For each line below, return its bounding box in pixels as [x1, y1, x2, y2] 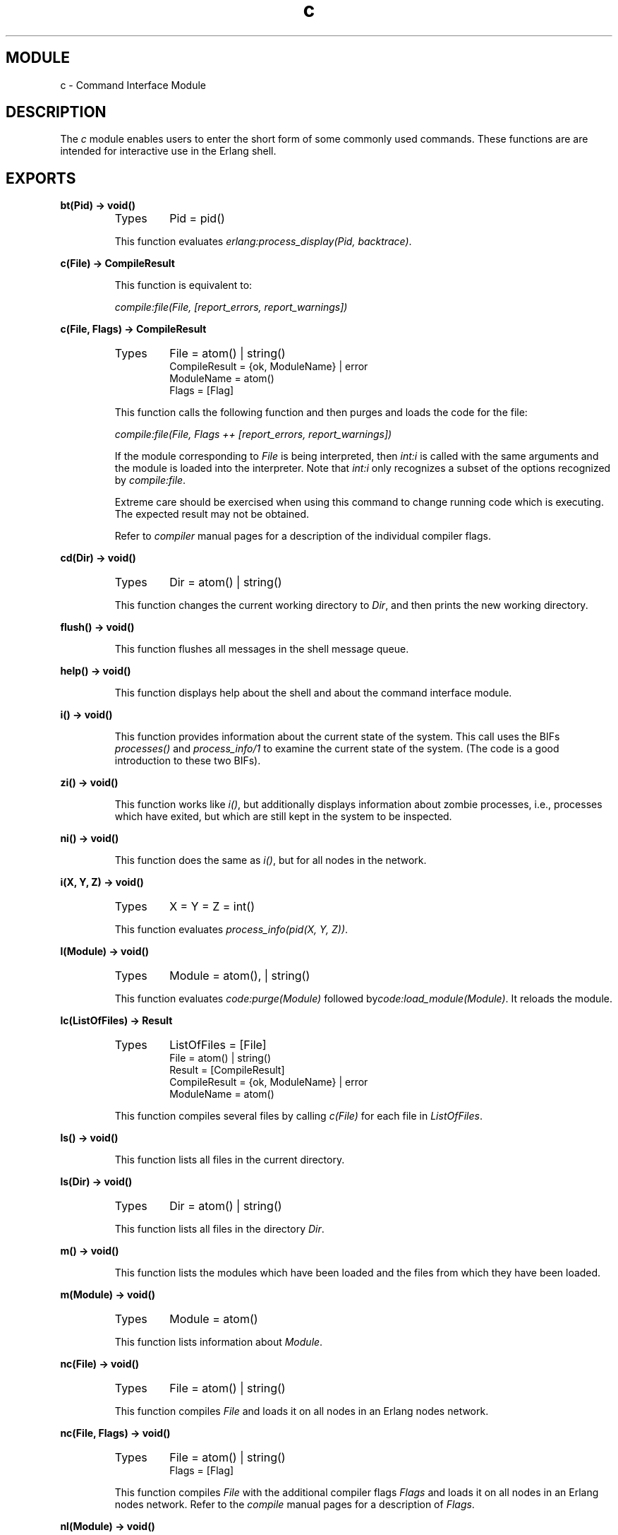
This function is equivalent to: [114, 279, 253, 292]
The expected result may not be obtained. [114, 508, 310, 521]
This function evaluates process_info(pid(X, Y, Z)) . [114, 923, 349, 936]
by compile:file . [114, 474, 186, 487]
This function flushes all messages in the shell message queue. [114, 643, 409, 656]
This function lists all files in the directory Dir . [114, 1223, 325, 1235]
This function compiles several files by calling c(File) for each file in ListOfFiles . [114, 1110, 483, 1122]
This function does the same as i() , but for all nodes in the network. [114, 854, 427, 867]
